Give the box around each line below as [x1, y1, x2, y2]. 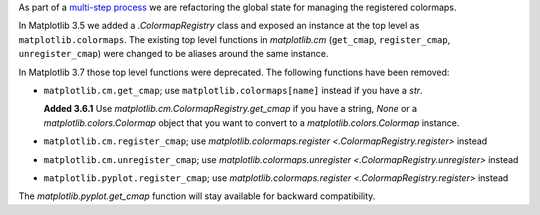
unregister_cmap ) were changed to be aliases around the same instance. [18, 48, 329, 60]
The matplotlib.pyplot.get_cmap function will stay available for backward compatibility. [18, 190, 376, 202]
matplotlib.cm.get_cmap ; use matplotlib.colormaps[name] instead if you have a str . [43, 84, 424, 96]
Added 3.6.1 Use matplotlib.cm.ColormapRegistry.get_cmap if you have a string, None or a [43, 103, 418, 115]
